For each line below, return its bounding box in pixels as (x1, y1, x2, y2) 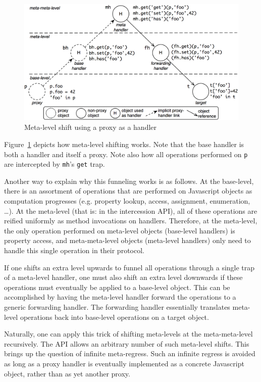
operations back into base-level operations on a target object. (20, 311, 209, 322)
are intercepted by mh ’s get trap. (4, 159, 105, 169)
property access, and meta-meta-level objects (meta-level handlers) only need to (4, 235, 251, 246)
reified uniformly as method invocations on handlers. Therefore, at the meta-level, (4, 215, 257, 226)
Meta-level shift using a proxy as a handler (24, 122, 157, 132)
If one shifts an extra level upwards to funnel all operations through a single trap (4, 262, 255, 272)
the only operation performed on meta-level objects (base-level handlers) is (4, 225, 235, 235)
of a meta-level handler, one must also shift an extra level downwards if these (4, 272, 243, 282)
